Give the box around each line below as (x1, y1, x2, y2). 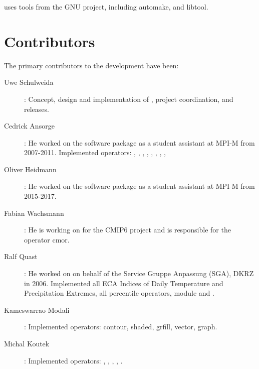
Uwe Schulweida (4, 77, 54, 87)
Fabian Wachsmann (4, 207, 64, 218)
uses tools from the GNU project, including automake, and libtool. (4, 2, 208, 12)
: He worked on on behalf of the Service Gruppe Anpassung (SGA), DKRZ (24, 268, 254, 279)
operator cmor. (24, 234, 70, 244)
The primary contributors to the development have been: (4, 60, 179, 70)
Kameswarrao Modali (4, 304, 70, 315)
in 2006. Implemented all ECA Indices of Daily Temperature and (24, 278, 223, 288)
